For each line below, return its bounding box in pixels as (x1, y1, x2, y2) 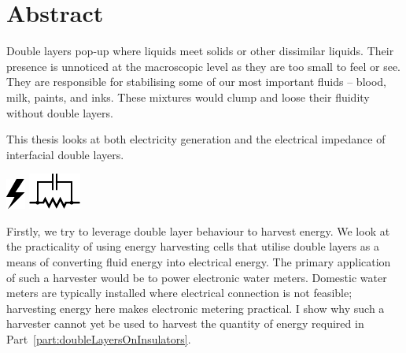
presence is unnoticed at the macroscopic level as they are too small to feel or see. (6, 58, 401, 74)
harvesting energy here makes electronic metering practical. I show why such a (6, 299, 385, 316)
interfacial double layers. (6, 146, 124, 162)
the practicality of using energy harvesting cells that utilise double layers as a (6, 238, 379, 255)
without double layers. (6, 104, 113, 121)
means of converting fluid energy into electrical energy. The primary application (6, 254, 391, 270)
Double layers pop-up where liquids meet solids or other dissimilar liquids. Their (6, 43, 394, 59)
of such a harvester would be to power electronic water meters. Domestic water (6, 269, 387, 285)
